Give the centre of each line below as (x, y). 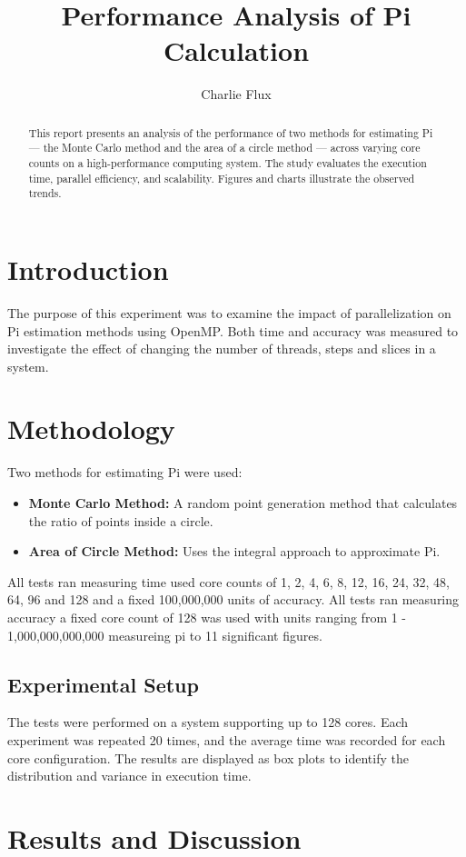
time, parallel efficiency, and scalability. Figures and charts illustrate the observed (222, 178)
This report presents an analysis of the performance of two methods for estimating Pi (231, 132)
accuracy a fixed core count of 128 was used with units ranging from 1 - (207, 617)
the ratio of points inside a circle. (121, 520)
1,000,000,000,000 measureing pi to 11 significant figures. (165, 635)
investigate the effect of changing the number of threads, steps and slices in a (222, 349)
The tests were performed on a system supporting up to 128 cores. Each (208, 722)
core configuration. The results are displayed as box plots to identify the (208, 757)
